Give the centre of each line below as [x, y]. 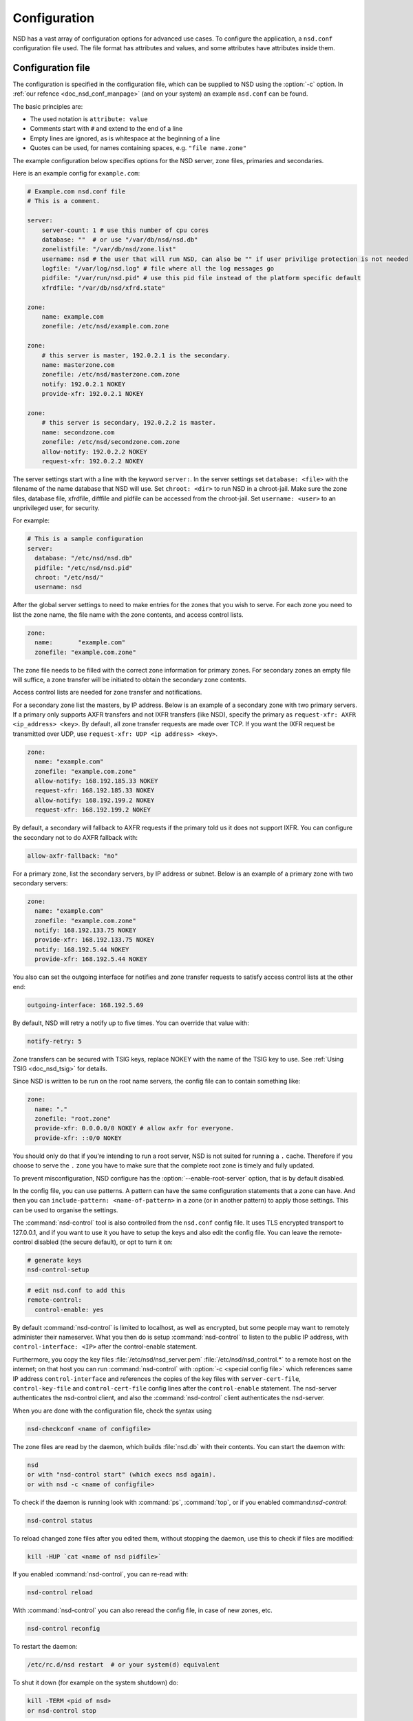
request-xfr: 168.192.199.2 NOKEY [93, 810]
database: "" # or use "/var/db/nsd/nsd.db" [120, 240]
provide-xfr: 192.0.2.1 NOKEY [93, 394]
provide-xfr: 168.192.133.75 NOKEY [95, 940]
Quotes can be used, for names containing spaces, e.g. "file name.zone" [138, 148]
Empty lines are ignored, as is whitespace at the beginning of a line [125, 138]
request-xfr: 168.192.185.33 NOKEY [95, 791]
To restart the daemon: [45, 1647]
